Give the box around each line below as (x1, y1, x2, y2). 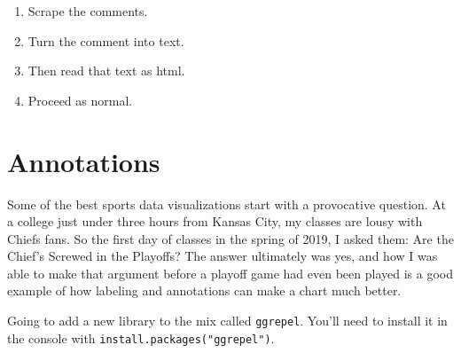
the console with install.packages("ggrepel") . (7, 328, 275, 347)
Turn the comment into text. (27, 31, 184, 50)
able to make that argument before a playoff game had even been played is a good (7, 263, 453, 282)
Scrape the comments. (27, 2, 148, 20)
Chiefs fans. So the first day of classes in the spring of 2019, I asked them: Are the (7, 229, 454, 247)
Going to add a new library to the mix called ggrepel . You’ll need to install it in (7, 311, 448, 330)
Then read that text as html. (27, 61, 185, 80)
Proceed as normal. (27, 90, 133, 109)
